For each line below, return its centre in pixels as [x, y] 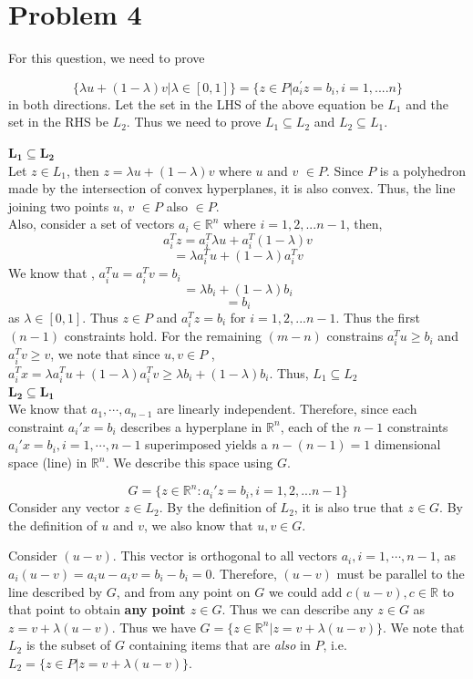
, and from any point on [183, 591]
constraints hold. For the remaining [163, 336]
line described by [56, 591]
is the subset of [68, 645]
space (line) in [48, 463]
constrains [355, 336]
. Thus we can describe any [298, 609]
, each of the [315, 426]
